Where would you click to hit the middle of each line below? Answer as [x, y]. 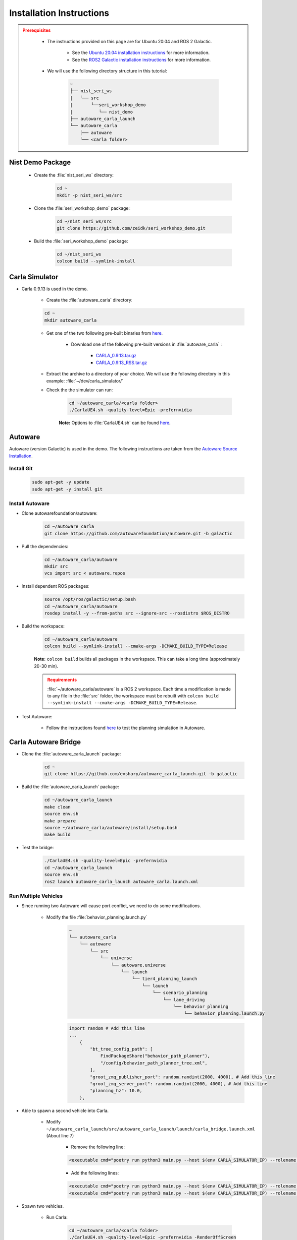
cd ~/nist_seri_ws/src [84, 221]
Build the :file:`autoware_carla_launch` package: [71, 787]
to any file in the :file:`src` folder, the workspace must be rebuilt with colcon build [133, 696]
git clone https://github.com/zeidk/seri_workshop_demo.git [131, 228]
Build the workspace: [43, 626]
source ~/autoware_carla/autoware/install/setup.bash [111, 828]
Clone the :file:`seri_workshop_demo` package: [82, 208]
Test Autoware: [37, 716]
